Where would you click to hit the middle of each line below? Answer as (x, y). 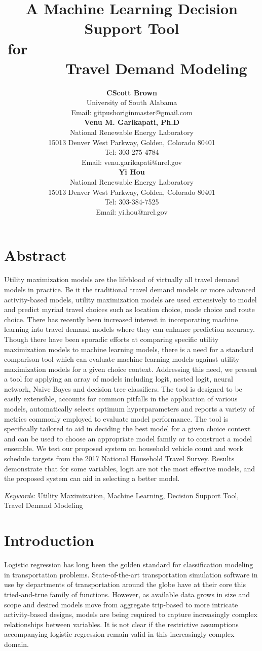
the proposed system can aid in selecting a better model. (92, 478)
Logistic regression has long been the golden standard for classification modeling (129, 564)
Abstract (35, 255)
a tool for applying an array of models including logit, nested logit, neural (119, 379)
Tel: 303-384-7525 (132, 202)
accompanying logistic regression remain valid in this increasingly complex (119, 634)
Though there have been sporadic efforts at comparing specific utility (111, 339)
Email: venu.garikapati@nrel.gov (132, 162)
